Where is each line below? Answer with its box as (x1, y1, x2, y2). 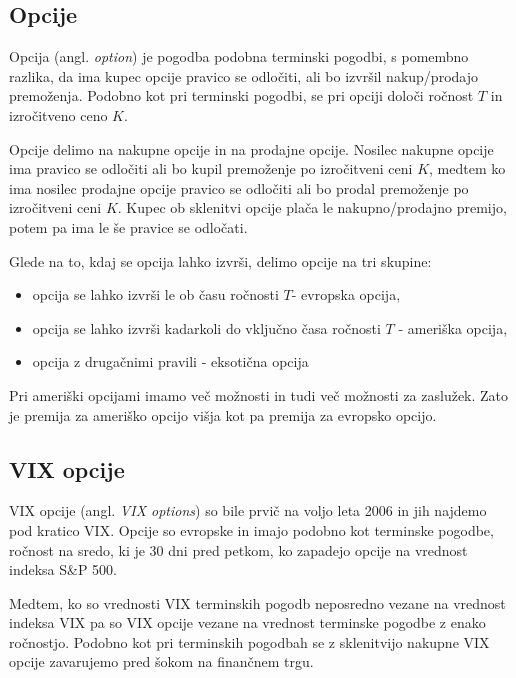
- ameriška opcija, (398, 317, 508, 338)
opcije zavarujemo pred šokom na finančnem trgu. (9, 651, 314, 672)
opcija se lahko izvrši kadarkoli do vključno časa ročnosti (32, 317, 381, 338)
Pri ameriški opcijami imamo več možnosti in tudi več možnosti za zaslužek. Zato (9, 384, 509, 405)
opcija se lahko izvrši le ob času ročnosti (32, 284, 279, 305)
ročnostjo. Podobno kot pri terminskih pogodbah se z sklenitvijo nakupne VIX (9, 631, 490, 652)
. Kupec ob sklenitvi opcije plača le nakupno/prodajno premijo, (117, 197, 507, 218)
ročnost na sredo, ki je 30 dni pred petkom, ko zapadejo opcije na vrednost (9, 539, 468, 560)
